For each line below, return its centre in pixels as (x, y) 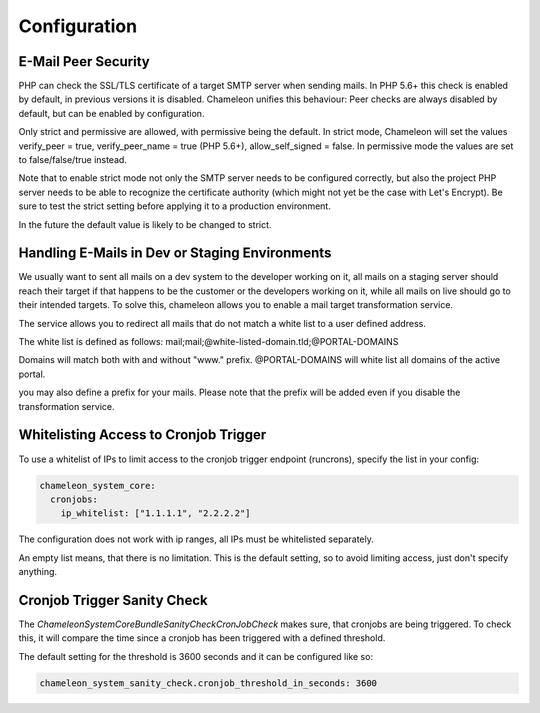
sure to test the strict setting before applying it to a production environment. (175, 206)
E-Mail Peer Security (84, 61)
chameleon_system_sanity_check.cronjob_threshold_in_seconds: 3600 (208, 683)
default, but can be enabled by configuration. (111, 113)
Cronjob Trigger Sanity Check (113, 600)
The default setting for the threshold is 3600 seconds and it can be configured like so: (196, 656)
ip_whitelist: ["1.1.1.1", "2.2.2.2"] (155, 513)
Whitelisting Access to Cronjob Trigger (142, 435)
